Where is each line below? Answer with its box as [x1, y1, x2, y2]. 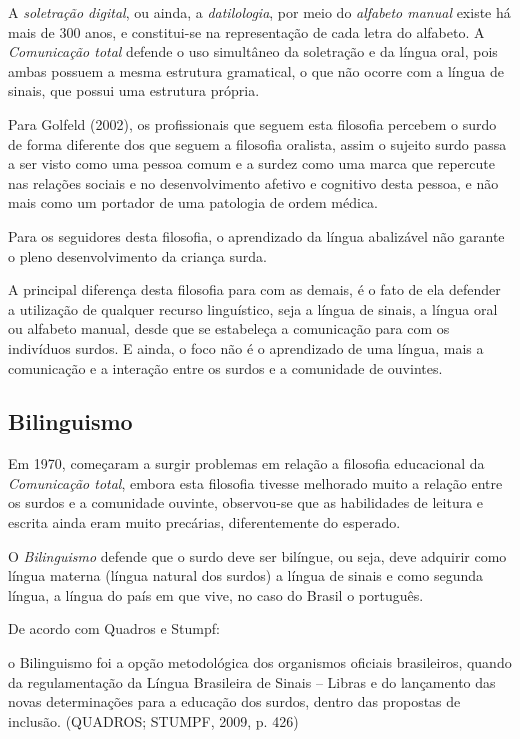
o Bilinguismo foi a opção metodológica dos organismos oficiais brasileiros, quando [8, 652, 512, 673]
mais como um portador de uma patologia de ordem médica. [8, 192, 379, 213]
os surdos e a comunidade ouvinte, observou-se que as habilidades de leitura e [8, 492, 484, 513]
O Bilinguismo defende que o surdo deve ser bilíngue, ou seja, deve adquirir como [8, 545, 507, 566]
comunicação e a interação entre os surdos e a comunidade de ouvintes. [8, 357, 443, 378]
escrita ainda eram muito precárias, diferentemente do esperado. [8, 512, 401, 533]
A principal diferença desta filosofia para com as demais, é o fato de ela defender [8, 279, 501, 300]
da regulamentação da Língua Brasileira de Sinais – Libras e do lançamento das [8, 671, 496, 692]
